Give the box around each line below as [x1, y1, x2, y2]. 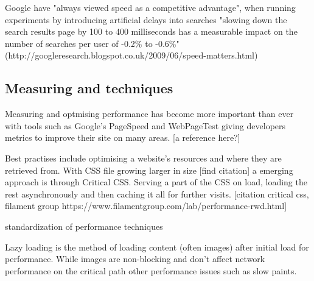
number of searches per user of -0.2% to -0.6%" [5, 37, 180, 49]
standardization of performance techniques [5, 219, 163, 232]
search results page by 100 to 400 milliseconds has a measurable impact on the [5, 25, 298, 38]
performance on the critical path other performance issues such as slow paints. [5, 264, 297, 277]
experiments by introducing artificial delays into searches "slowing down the [5, 13, 287, 26]
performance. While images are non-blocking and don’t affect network [5, 252, 265, 265]
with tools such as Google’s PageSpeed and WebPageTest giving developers [5, 119, 286, 132]
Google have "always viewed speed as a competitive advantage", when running [5, 1, 296, 13]
